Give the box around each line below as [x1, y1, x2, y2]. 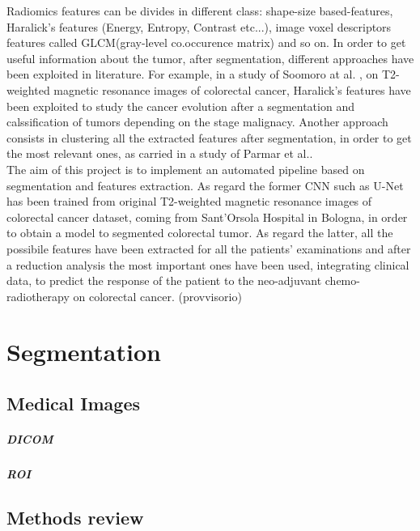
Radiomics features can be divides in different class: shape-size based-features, [6, 2, 393, 19]
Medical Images [6, 391, 141, 416]
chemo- [325, 272, 360, 289]
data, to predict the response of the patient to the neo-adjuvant [6, 272, 322, 289]
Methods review [6, 504, 144, 529]
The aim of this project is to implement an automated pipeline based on [6, 160, 365, 177]
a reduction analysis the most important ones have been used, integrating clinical [6, 256, 409, 273]
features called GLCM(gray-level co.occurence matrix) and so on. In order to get [6, 34, 406, 51]
